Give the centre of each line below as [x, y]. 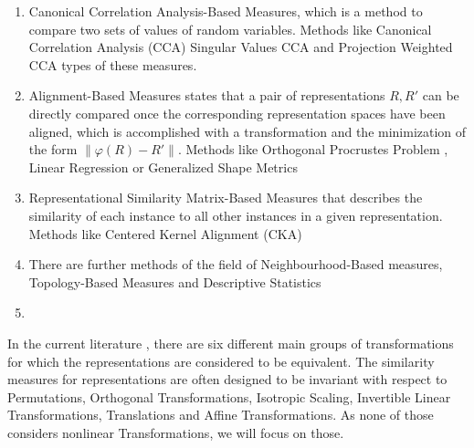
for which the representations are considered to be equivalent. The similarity [221, 361]
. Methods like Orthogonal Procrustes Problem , [313, 149]
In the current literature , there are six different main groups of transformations [231, 343]
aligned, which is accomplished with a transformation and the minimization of [248, 131]
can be [441, 95]
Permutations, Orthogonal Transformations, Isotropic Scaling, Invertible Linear [229, 396]
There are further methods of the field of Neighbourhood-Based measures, [236, 264]
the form [53, 149]
